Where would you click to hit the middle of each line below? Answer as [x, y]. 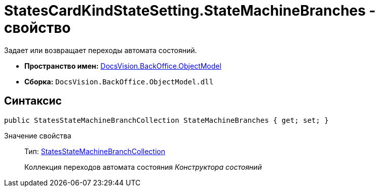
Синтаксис [33, 101]
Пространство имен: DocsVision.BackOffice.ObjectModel [123, 66]
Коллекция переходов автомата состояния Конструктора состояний [143, 167]
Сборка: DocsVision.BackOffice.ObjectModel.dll [119, 81]
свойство [37, 28]
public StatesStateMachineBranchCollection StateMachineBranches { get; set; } [166, 120]
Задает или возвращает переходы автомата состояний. [101, 50]
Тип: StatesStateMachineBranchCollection [95, 151]
